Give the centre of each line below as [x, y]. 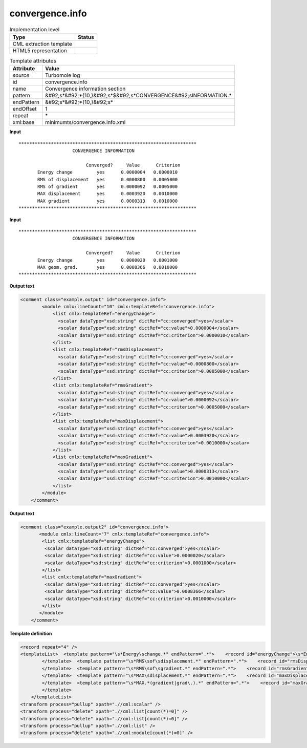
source [21, 75]
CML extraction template [42, 44]
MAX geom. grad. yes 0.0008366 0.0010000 [108, 267]
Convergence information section [85, 89]
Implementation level [35, 29]
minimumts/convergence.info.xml [85, 122]
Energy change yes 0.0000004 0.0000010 [108, 172]
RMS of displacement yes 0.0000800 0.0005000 [108, 179]
